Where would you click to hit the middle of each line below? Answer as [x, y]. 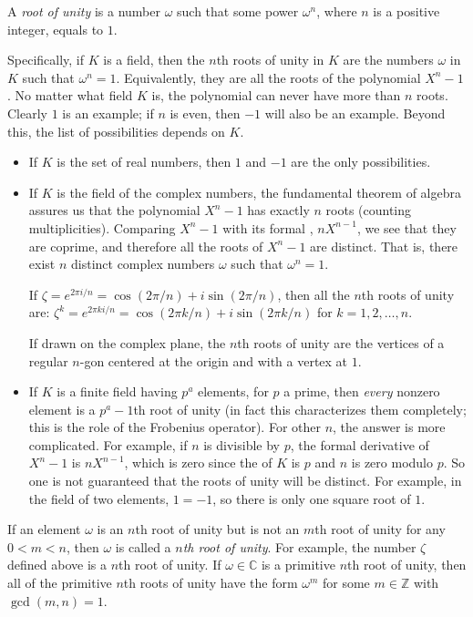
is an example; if [108, 113]
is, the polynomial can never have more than [276, 95]
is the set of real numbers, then [144, 162]
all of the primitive [60, 583]
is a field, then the [154, 60]
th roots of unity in [270, 60]
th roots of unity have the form [211, 583]
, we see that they [406, 227]
